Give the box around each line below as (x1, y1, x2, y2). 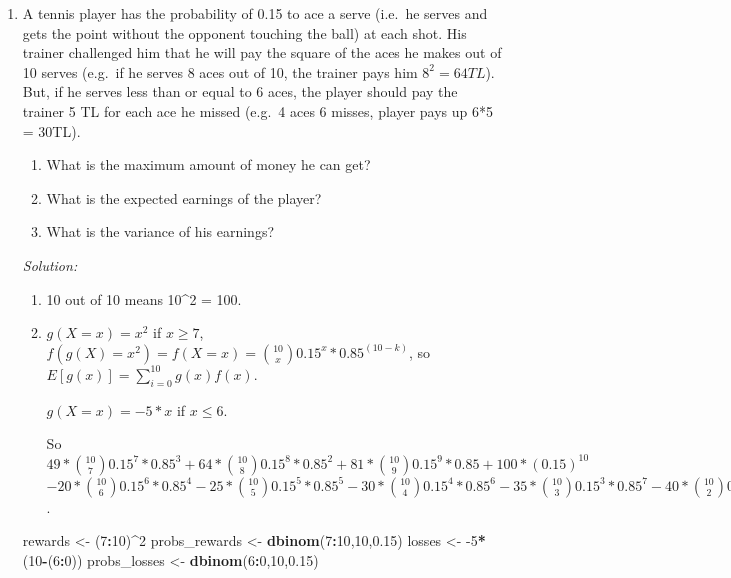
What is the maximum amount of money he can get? (46, 154, 371, 175)
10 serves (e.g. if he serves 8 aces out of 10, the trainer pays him (22, 61, 418, 82)
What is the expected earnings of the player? (46, 187, 322, 208)
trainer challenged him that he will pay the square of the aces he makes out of (22, 42, 502, 63)
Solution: (22, 254, 78, 275)
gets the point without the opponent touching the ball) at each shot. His (22, 22, 467, 43)
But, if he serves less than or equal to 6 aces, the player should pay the (22, 81, 458, 102)
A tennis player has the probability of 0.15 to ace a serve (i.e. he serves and (22, 3, 488, 23)
